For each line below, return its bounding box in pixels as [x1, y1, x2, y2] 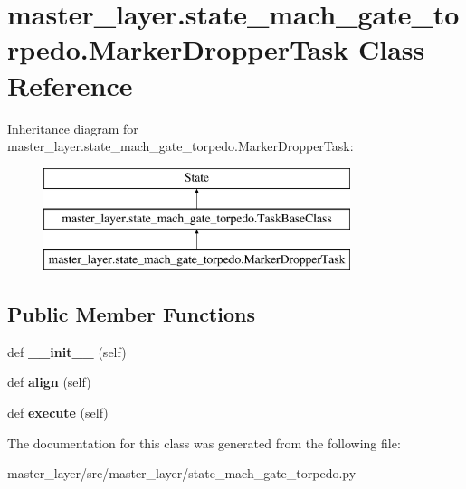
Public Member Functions [7, 300, 255, 328]
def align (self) [7, 372, 91, 391]
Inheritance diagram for [7, 118, 138, 137]
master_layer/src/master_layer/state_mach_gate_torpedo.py [7, 464, 357, 483]
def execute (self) [7, 403, 109, 422]
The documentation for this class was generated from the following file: [7, 433, 401, 452]
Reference [7, 66, 133, 103]
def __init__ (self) [7, 342, 127, 361]
